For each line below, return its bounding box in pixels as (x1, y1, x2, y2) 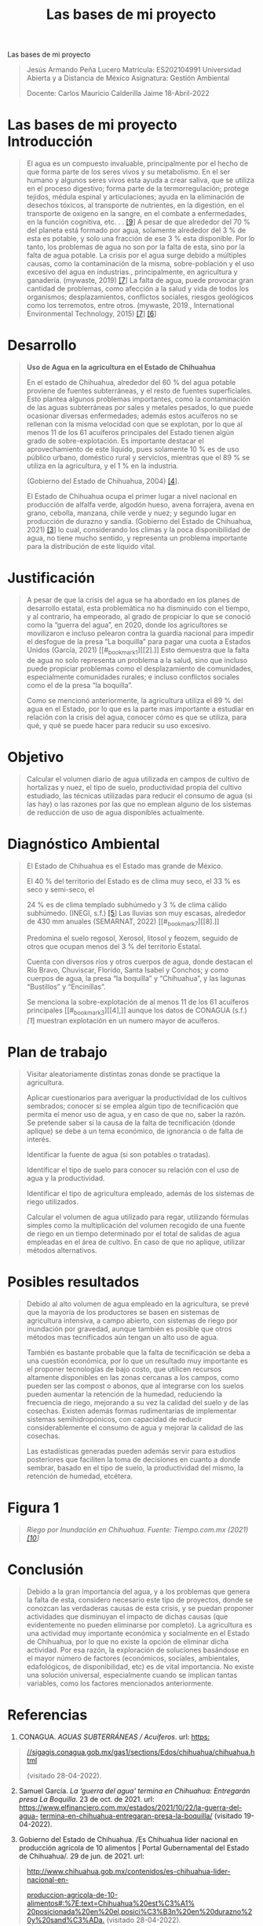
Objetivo (7, 748, 64, 766)
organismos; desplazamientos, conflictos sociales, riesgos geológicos (26, 292, 254, 302)
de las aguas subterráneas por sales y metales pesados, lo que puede (26, 403, 254, 412)
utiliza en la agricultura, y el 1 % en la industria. (26, 461, 179, 471)
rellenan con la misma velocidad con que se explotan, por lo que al (26, 419, 243, 429)
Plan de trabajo (7, 1043, 108, 1061)
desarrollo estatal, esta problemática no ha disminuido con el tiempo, (26, 603, 250, 613)
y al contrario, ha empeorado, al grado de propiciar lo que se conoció (26, 612, 251, 621)
